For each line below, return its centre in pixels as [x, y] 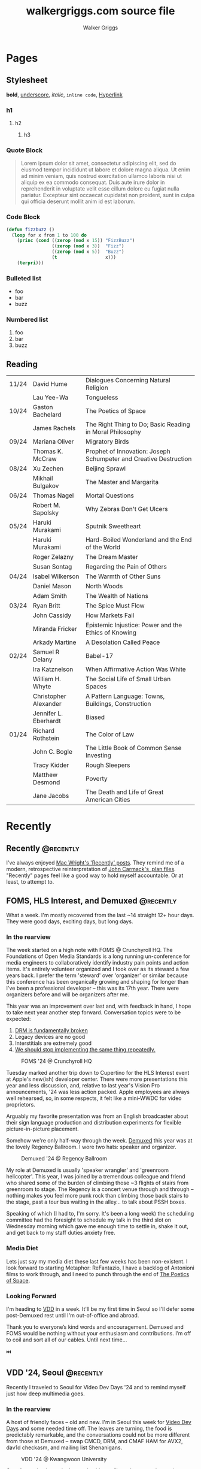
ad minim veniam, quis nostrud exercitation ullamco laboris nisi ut [101, 176]
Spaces [96, 687]
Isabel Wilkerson [56, 576]
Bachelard [47, 415]
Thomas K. [48, 452]
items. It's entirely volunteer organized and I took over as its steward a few [98, 969]
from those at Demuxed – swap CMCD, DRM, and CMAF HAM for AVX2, [95, 1441]
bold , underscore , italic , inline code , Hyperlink [64, 95]
